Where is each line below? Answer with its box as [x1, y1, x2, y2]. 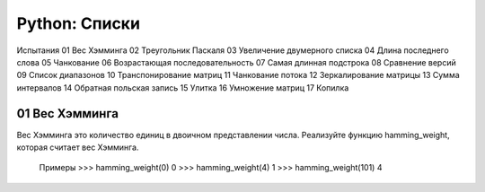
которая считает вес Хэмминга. [16, 142, 139, 153]
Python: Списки [16, 13, 141, 33]
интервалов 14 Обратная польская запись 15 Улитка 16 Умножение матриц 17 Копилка [16, 82, 349, 93]
